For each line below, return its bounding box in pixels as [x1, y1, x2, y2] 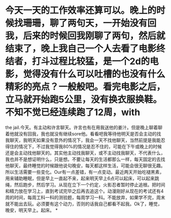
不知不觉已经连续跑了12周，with [5, 106, 141, 118]
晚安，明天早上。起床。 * [5, 207, 58, 213]
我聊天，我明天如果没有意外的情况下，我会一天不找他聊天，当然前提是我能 [5, 137, 161, 143]
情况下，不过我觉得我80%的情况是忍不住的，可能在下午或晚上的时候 [18, 143, 162, 149]
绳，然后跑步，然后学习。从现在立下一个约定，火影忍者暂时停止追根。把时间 [5, 181, 165, 187]
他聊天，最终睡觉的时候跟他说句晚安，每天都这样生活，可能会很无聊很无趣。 [5, 162, 165, 169]
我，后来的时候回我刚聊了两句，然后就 [5, 30, 166, 42]
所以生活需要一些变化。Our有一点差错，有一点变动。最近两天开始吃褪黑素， [5, 169, 164, 175]
